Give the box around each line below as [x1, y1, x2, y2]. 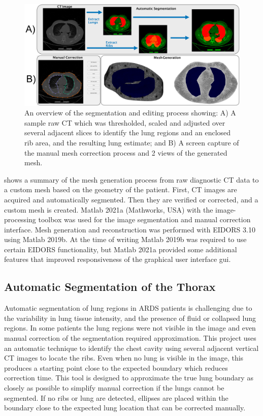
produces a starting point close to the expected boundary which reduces [4, 362, 228, 373]
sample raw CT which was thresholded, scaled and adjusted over [24, 117, 225, 128]
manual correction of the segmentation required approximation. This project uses [4, 333, 256, 343]
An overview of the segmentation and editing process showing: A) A [24, 107, 236, 118]
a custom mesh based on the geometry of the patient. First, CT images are [4, 184, 237, 195]
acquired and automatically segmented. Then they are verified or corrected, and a [4, 194, 258, 204]
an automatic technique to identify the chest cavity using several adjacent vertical [4, 342, 259, 353]
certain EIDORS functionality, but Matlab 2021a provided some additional [4, 244, 237, 254]
